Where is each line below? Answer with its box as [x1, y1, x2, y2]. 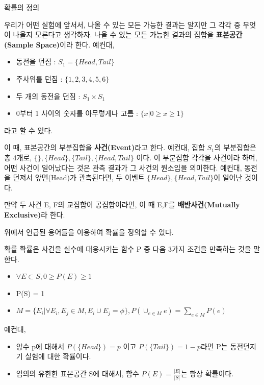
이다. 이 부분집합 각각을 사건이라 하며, [136, 152, 257, 162]
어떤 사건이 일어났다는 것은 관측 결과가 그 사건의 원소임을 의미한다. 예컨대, [4, 162, 242, 173]
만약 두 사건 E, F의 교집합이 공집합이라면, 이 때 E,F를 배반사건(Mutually [4, 199, 240, 210]
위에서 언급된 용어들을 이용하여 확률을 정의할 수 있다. [4, 226, 174, 237]
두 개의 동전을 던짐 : [16, 90, 81, 101]
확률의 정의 [4, 2, 40, 12]
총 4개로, [4, 152, 32, 162]
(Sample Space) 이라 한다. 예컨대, [4, 39, 115, 50]
